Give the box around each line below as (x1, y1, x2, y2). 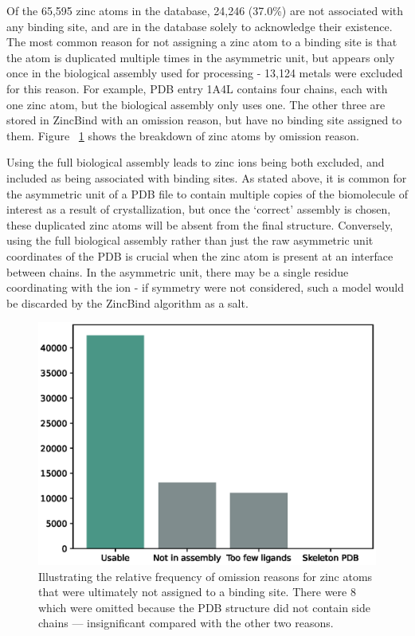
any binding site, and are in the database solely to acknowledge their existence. (6, 18, 393, 34)
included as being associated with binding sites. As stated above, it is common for (6, 169, 407, 186)
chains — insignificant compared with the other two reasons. (38, 614, 334, 631)
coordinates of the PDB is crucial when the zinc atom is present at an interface (6, 247, 393, 264)
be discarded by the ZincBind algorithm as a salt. (6, 294, 249, 311)
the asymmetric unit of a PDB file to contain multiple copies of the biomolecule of (6, 185, 408, 202)
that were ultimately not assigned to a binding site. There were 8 (38, 583, 356, 600)
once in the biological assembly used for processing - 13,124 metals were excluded (6, 65, 403, 81)
